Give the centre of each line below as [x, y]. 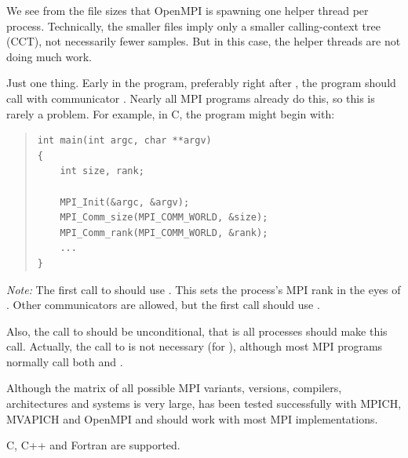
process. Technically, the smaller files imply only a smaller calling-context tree [193, 25]
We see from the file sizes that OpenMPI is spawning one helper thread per [188, 10]
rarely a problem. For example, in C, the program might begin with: [171, 113]
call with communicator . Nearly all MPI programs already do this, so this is [191, 98]
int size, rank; [102, 171]
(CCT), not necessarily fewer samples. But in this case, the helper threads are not [204, 41]
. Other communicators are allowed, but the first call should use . [163, 305]
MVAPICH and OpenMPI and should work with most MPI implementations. [192, 418]
